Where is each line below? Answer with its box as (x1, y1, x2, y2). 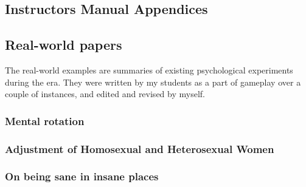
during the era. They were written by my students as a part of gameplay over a (5, 75, 301, 88)
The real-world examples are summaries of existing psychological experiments (5, 63, 293, 76)
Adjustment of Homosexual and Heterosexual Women (5, 141, 274, 156)
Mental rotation (5, 113, 85, 128)
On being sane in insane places (5, 169, 159, 184)
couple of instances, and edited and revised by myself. (5, 87, 205, 100)
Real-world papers (5, 35, 122, 54)
